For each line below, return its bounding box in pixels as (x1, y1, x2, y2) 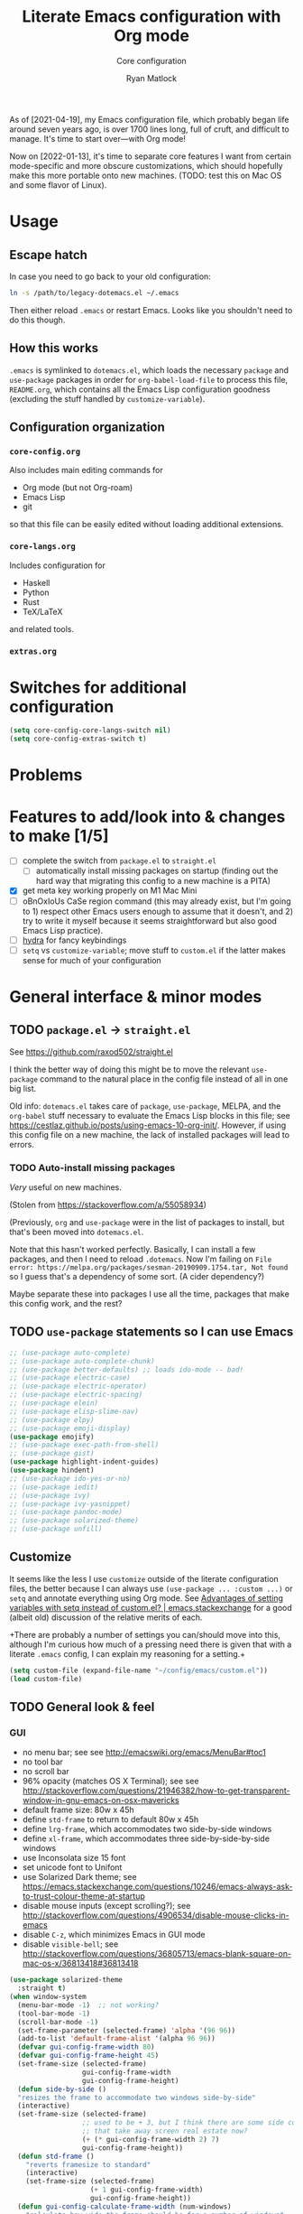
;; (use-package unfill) (9, 1524, 103, 1534)
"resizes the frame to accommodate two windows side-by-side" (17, 2093, 256, 2102)
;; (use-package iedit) (9, 1483, 99, 1492)
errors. (9, 1139, 34, 1149)
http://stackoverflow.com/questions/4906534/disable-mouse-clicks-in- (22, 1910, 290, 1921)
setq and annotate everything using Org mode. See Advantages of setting (9, 1592, 284, 1604)
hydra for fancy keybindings (22, 935, 127, 945)
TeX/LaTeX (22, 606, 63, 617)
